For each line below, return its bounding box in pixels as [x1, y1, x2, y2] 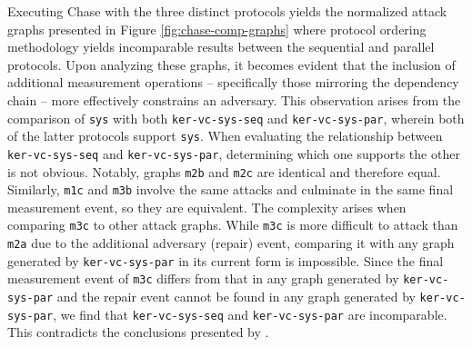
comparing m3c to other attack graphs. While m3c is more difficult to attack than [7, 215, 458, 234]
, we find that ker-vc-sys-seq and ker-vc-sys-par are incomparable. [53, 304, 447, 323]
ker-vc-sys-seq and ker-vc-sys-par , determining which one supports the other [7, 144, 460, 163]
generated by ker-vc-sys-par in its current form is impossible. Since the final [7, 251, 444, 270]
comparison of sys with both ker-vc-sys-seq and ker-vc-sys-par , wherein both [7, 108, 465, 127]
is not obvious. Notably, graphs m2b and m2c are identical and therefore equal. [7, 162, 441, 181]
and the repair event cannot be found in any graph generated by [56, 287, 416, 306]
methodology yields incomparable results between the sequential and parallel [7, 37, 435, 56]
